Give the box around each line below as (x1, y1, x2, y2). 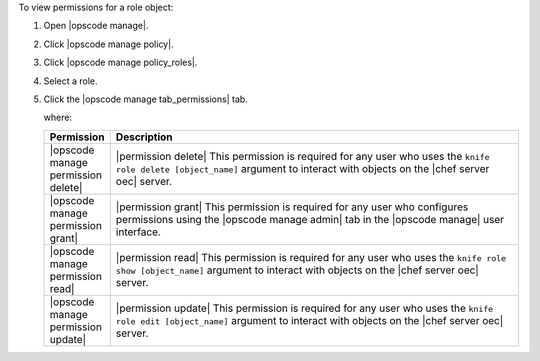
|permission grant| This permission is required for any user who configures (115, 200, 469, 214)
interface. (115, 225, 162, 239)
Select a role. (43, 75, 99, 87)
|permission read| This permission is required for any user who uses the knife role (115, 250, 507, 264)
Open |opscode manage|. (43, 20, 149, 32)
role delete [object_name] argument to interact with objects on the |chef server (115, 161, 490, 175)
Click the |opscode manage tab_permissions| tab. (43, 93, 249, 105)
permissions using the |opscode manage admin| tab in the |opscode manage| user (115, 212, 505, 226)
